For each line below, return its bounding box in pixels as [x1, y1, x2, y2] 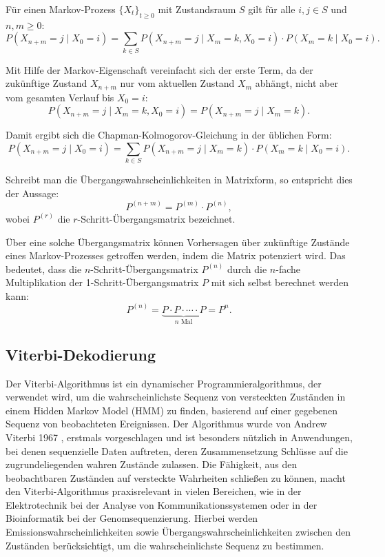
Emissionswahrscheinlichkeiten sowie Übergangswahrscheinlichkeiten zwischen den [6, 525, 351, 539]
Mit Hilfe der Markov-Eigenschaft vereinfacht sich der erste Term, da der [6, 62, 313, 77]
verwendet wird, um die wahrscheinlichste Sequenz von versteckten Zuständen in [6, 389, 346, 404]
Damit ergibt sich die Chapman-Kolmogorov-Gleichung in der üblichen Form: [6, 128, 332, 142]
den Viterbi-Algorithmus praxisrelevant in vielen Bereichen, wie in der [6, 484, 302, 498]
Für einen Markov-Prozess [6, 2, 116, 16]
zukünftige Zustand [6, 76, 87, 90]
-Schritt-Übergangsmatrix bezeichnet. [77, 211, 236, 225]
